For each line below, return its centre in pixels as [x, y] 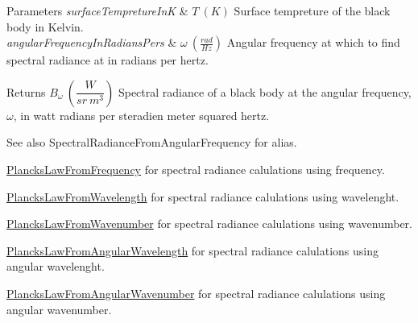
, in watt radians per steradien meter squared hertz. [141, 115]
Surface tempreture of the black [312, 10]
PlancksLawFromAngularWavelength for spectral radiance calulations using [192, 250]
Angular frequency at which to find [313, 42]
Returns [26, 91]
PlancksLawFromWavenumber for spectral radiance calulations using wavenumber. [209, 224]
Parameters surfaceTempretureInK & [97, 10]
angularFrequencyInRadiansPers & [92, 42]
